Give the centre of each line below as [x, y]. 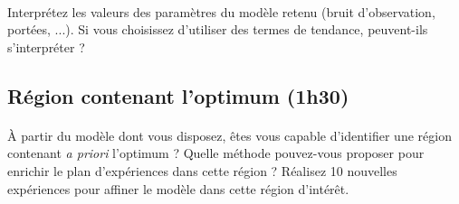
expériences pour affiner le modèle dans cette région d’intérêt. [178, 188]
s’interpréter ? [46, 46]
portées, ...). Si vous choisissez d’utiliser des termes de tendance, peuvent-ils [218, 29]
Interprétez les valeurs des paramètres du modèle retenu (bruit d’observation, [221, 11]
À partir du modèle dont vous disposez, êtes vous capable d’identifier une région [229, 135]
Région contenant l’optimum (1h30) [178, 95]
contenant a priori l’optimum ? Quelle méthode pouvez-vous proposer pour [216, 153]
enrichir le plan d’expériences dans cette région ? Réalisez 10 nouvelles [202, 170]
